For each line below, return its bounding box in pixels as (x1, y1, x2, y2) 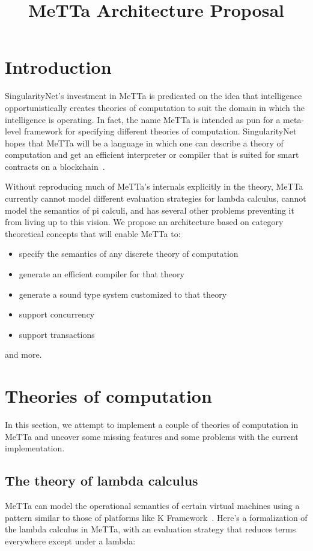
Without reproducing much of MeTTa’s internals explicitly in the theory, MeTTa (5, 180, 303, 193)
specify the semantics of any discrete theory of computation (19, 247, 239, 260)
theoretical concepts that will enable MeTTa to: (5, 227, 181, 239)
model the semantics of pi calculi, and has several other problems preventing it (5, 203, 294, 216)
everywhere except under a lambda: (5, 534, 136, 547)
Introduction (5, 55, 112, 79)
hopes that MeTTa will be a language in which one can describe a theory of (5, 136, 284, 149)
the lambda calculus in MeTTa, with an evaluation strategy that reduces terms (5, 523, 296, 535)
